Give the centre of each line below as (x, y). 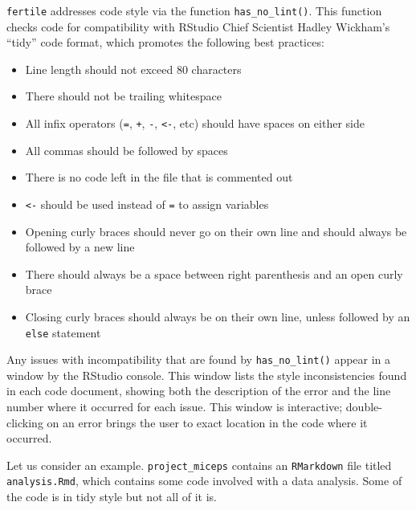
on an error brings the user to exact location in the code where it (207, 422)
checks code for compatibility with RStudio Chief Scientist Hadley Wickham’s (198, 26)
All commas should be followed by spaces (126, 150)
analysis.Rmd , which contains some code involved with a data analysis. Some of (204, 481)
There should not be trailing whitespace (123, 96)
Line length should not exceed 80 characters (133, 69)
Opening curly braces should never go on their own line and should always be (216, 231)
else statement (63, 332)
